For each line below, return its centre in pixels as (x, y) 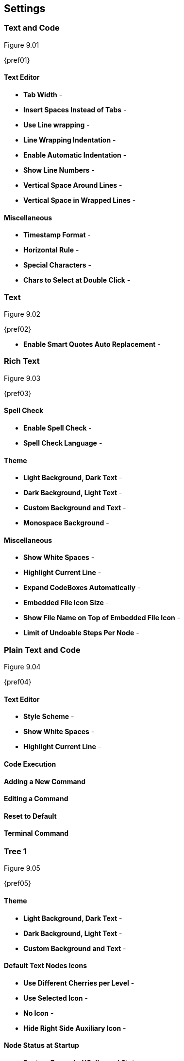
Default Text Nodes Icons (45, 966)
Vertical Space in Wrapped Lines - (80, 200)
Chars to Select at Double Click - (77, 280)
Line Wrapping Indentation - (70, 140)
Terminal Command (36, 833)
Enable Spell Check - (58, 428)
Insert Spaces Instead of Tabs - (75, 110)
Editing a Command (36, 799)
